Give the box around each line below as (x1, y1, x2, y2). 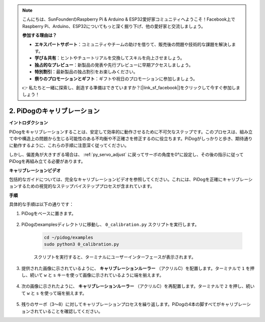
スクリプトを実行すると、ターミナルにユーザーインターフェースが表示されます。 (33, 254, 196, 260)
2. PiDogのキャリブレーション (9, 107, 100, 115)
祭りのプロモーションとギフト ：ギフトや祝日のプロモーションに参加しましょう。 (34, 76, 198, 81)
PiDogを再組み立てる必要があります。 (9, 159, 86, 164)
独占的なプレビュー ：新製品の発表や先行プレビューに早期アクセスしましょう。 (34, 62, 193, 68)
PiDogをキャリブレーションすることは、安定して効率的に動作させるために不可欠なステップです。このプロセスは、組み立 (9, 129, 253, 134)
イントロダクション (9, 120, 48, 126)
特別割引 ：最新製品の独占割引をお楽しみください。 (34, 69, 138, 75)
